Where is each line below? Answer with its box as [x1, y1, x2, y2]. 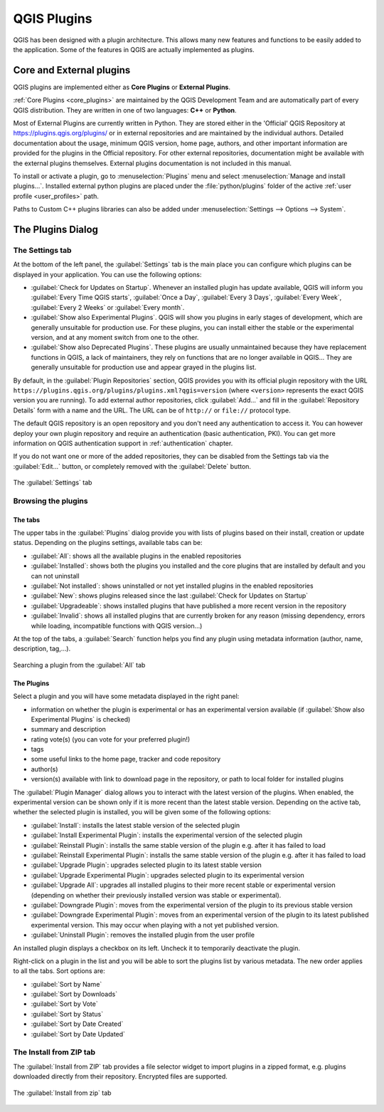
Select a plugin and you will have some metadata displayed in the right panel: [13, 692, 240, 701]
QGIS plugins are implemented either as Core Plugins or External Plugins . [13, 83, 231, 91]
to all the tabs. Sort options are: [13, 967, 106, 975]
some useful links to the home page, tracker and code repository [31, 755, 221, 764]
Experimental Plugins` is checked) [31, 715, 131, 723]
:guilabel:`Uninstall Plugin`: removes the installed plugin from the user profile [31, 930, 255, 940]
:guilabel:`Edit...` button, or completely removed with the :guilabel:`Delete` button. [13, 462, 252, 470]
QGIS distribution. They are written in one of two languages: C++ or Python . [13, 105, 238, 114]
